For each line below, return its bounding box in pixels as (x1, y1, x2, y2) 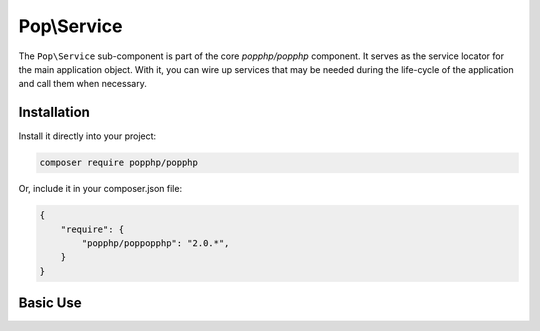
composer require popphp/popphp (39, 157, 199, 169)
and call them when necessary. (18, 78, 147, 90)
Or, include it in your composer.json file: (18, 183, 183, 195)
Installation (18, 104, 90, 121)
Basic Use (18, 295, 82, 312)
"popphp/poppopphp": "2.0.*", (81, 237, 230, 249)
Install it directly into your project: (18, 130, 157, 142)
